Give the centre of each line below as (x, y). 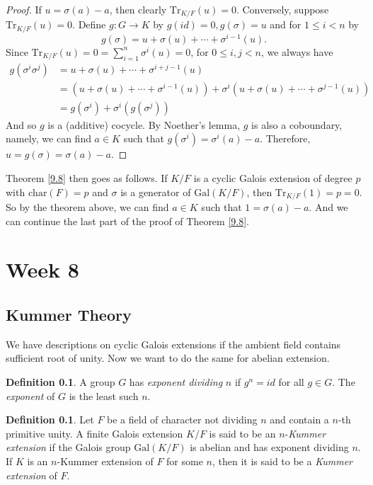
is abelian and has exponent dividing (269, 447)
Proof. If (24, 9)
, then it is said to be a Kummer (282, 461)
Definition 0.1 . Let (50, 420)
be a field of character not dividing (182, 420)
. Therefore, (285, 138)
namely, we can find (48, 138)
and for (286, 24)
